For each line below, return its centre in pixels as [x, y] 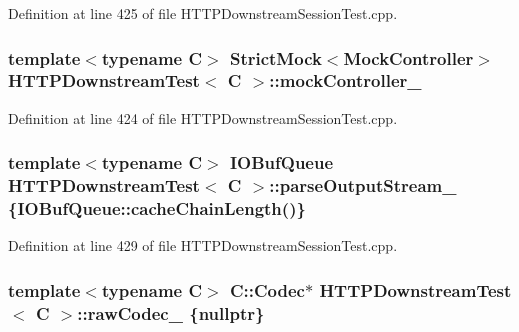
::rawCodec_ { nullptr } [171, 312]
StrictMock [275, 57]
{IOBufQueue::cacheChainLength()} [157, 208]
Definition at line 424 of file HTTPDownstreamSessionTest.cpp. [203, 117]
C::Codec [267, 289]
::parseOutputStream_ [363, 185]
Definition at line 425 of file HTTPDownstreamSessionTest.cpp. [203, 13]
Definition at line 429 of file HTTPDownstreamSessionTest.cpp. [203, 245]
